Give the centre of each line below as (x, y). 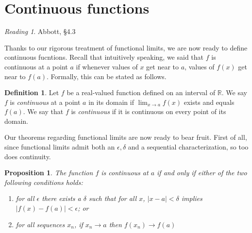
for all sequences (40, 224)
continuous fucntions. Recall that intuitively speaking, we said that (104, 57)
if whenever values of (107, 66)
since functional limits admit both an (60, 147)
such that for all (113, 198)
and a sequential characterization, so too (188, 147)
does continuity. (28, 156)
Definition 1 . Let (32, 92)
